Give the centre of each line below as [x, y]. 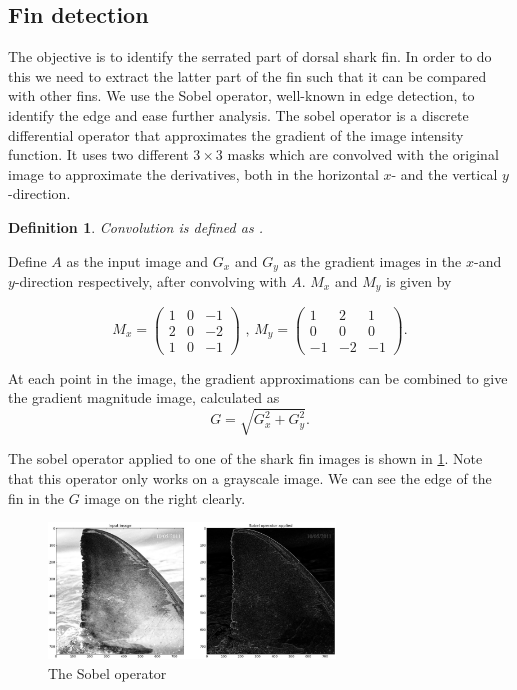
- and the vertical [444, 173]
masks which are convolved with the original [363, 154]
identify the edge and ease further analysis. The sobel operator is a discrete [238, 114]
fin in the [36, 497]
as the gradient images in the [372, 260]
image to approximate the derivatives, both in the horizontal [193, 173]
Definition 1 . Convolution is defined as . [135, 226]
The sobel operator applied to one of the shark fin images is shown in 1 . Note [245, 458]
